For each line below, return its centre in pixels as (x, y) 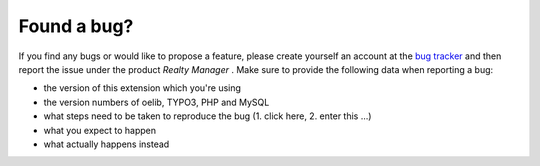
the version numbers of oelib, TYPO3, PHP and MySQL (156, 102)
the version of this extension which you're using (142, 88)
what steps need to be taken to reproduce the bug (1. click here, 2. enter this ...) (207, 116)
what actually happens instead (106, 144)
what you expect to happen (100, 130)
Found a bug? (76, 26)
